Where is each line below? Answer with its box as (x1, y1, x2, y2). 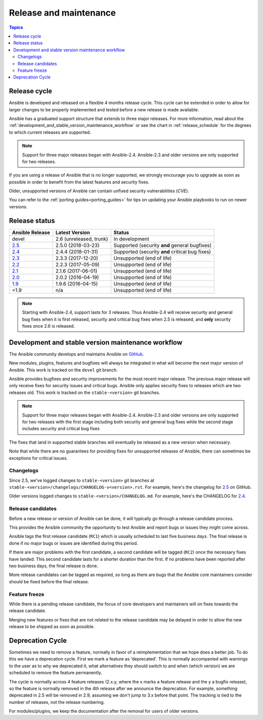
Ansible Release (12, 229, 51, 236)
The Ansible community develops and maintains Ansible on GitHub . (9, 351, 144, 357)
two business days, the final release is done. (9, 563, 98, 569)
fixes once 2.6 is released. (22, 323, 75, 329)
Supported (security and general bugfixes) (113, 242, 212, 248)
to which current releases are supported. (9, 129, 91, 135)
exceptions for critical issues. (9, 455, 68, 461)
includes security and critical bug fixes (22, 426, 100, 432)
